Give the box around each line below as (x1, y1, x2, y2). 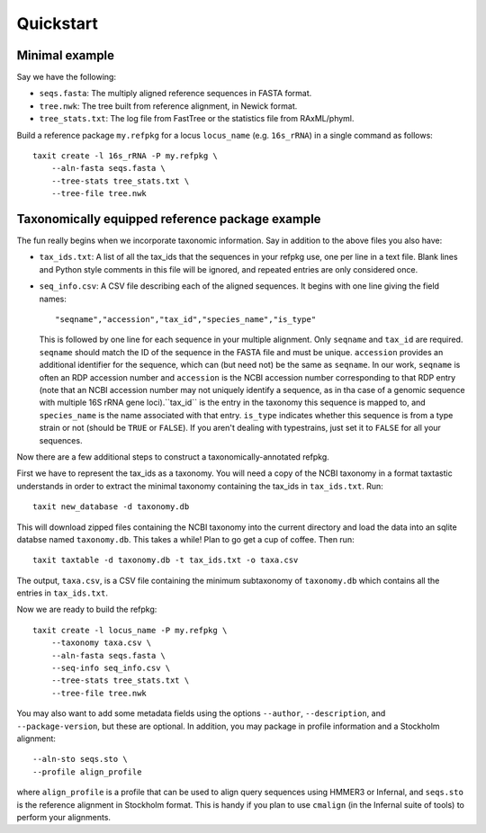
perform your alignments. (16, 811, 112, 822)
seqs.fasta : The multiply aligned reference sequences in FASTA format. (39, 88, 312, 99)
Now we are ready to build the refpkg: (16, 604, 157, 615)
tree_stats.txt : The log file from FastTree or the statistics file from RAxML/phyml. (39, 113, 355, 124)
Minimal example (16, 48, 115, 63)
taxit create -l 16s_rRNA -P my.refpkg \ (32, 151, 218, 161)
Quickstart (16, 13, 99, 33)
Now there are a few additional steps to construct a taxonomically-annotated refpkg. (16, 451, 330, 462)
